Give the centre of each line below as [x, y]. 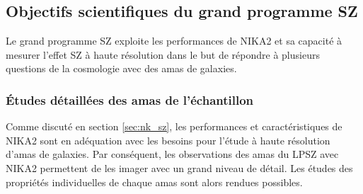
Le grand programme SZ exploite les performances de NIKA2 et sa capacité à [174, 41]
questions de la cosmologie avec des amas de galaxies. [121, 68]
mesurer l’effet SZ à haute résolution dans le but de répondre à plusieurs [163, 54]
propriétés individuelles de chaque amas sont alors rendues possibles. [154, 182]
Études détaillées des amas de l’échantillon [130, 99]
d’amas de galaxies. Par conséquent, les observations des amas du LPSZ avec [172, 154]
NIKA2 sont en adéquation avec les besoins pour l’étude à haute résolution [168, 140]
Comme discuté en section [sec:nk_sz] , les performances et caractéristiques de [174, 126]
